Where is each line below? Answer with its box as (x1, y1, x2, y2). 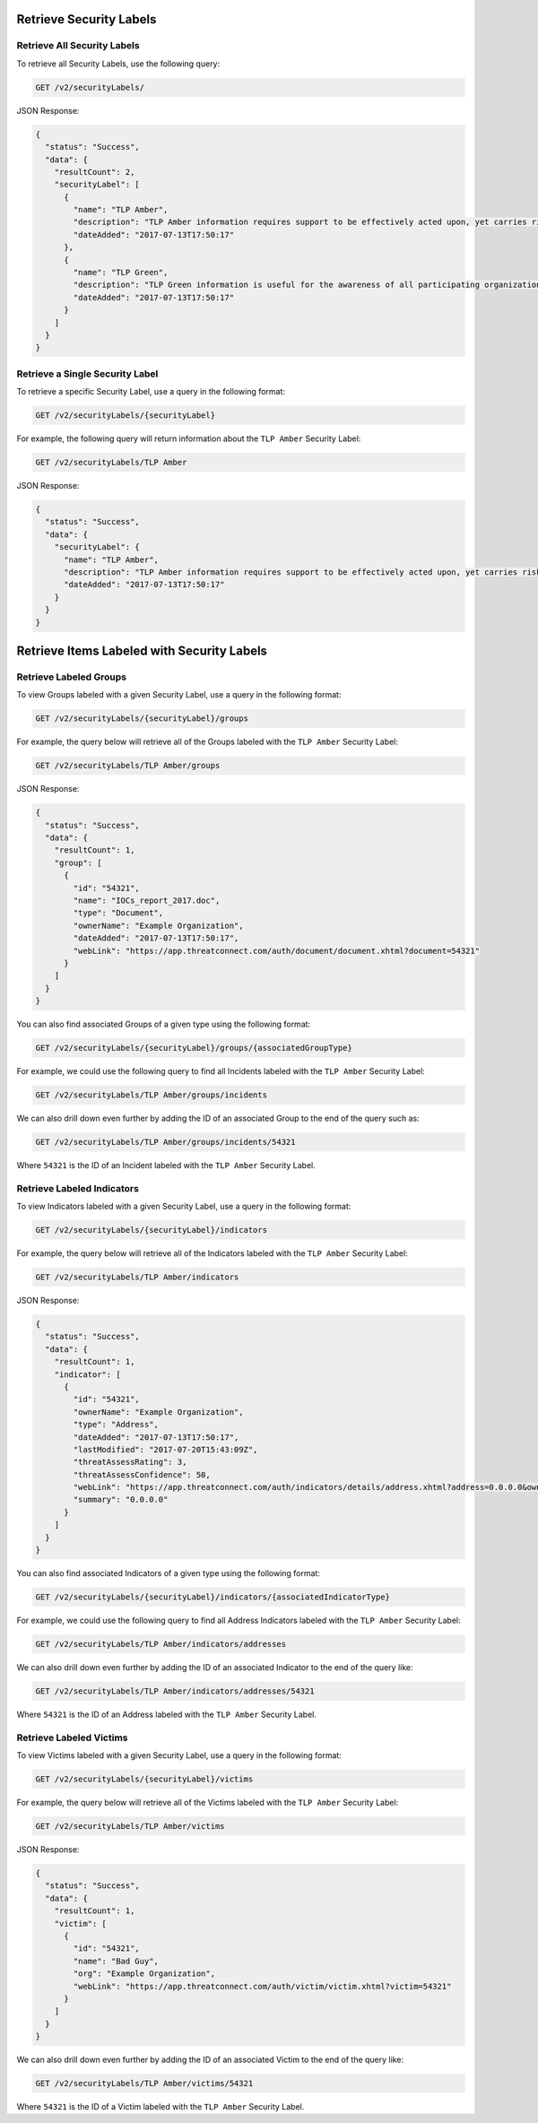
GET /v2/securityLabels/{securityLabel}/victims (35, 1774, 254, 1784)
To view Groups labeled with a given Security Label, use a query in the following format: (16, 689, 342, 700)
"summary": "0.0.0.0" (73, 1495, 169, 1505)
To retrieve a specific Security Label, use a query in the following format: (16, 386, 286, 397)
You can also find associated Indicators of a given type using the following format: (16, 1568, 320, 1579)
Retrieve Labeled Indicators (16, 1182, 139, 1194)
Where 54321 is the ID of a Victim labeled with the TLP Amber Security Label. (16, 2101, 305, 2112)
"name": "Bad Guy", (73, 1955, 159, 1966)
